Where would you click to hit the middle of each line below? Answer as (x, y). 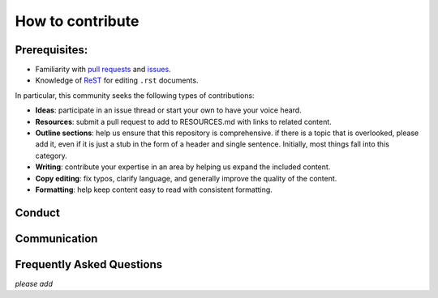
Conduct (37, 213)
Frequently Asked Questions (89, 264)
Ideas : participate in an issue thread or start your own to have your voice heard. (168, 110)
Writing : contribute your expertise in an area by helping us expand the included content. (183, 167)
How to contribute (77, 21)
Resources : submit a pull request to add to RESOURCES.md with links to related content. (183, 121)
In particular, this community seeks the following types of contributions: (135, 95)
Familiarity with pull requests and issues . (103, 70)
